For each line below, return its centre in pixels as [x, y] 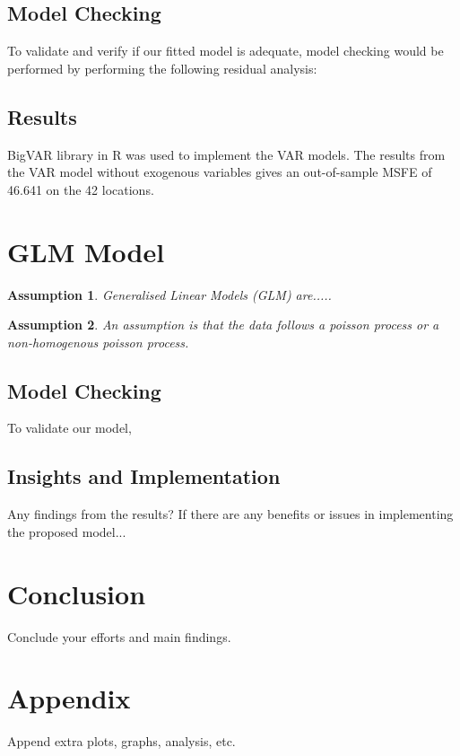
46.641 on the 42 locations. [81, 189]
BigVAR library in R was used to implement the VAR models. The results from [226, 154]
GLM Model [86, 251]
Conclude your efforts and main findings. [119, 636]
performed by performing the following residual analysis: [162, 68]
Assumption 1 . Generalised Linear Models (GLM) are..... [169, 294]
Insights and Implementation [144, 476]
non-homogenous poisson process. [98, 342]
